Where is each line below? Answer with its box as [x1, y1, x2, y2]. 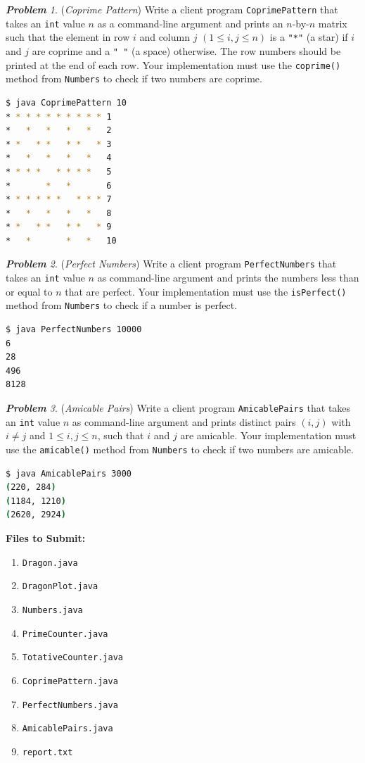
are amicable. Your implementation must [180, 428, 357, 443]
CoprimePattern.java [22, 676, 118, 686]
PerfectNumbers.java [22, 700, 118, 710]
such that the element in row [6, 30, 130, 44]
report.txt [22, 747, 73, 757]
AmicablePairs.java [22, 724, 113, 734]
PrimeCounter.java [22, 629, 108, 639]
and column [139, 30, 190, 44]
